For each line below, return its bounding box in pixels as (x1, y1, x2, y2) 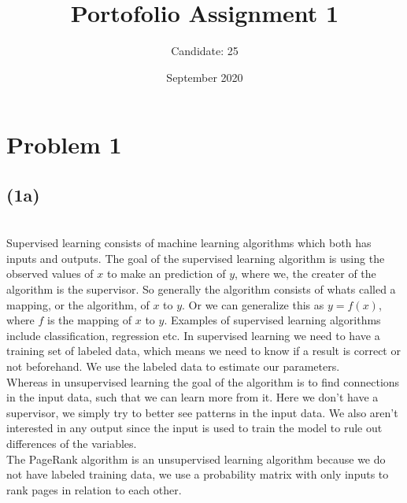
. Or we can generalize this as (182, 296, 324, 313)
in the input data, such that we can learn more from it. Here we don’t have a (6, 389, 379, 405)
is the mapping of (47, 312, 132, 328)
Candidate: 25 (171, 43, 239, 59)
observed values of (6, 265, 94, 282)
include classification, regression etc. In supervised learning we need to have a (6, 327, 380, 343)
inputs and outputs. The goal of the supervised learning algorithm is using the (6, 250, 385, 266)
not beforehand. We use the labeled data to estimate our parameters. (6, 358, 340, 375)
